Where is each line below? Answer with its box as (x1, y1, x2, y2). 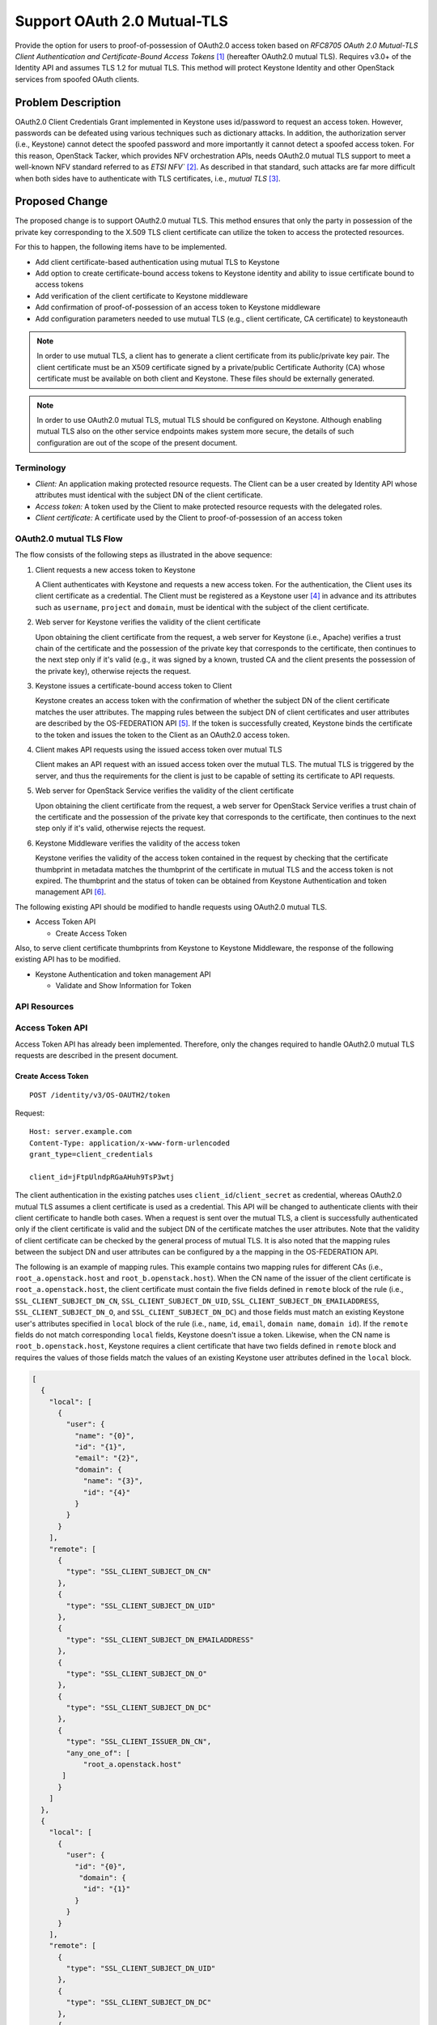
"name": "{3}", (83, 1477, 143, 1486)
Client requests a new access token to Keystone (35, 565, 196, 574)
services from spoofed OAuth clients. (15, 74, 139, 84)
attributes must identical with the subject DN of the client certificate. (35, 490, 263, 500)
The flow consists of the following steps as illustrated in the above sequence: (15, 550, 273, 560)
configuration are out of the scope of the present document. (36, 437, 238, 447)
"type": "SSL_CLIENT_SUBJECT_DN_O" (66, 1669, 208, 1678)
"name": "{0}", (74, 1430, 135, 1440)
